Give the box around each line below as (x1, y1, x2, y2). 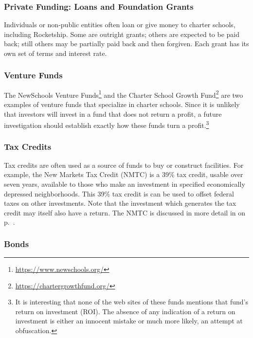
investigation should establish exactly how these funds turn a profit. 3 (4, 119, 209, 130)
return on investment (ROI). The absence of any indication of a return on (15, 306, 235, 316)
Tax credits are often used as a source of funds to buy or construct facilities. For (4, 160, 244, 170)
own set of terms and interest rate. (4, 48, 107, 58)
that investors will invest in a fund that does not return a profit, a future (4, 108, 222, 119)
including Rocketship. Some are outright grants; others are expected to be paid (4, 29, 240, 39)
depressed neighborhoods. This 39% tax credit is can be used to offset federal (4, 188, 234, 198)
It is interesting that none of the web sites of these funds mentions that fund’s (15, 297, 248, 307)
